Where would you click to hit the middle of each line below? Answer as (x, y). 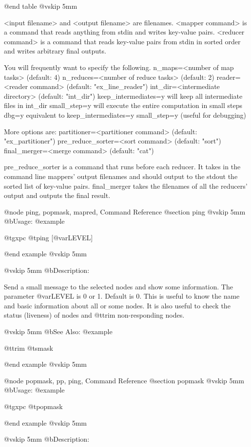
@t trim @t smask (29, 348)
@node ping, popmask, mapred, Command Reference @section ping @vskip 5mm (125, 211)
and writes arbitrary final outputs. (55, 51)
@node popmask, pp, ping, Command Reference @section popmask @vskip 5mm (124, 380)
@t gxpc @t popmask (33, 406)
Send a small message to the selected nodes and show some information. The (118, 286)
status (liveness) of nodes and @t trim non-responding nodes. (94, 315)
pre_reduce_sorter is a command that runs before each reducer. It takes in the (122, 167)
